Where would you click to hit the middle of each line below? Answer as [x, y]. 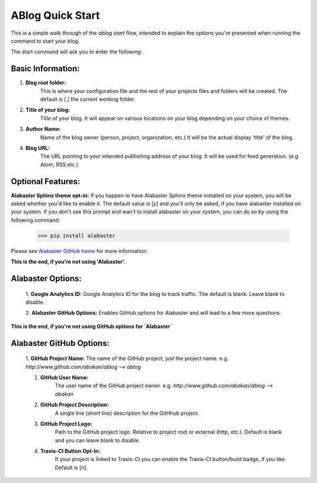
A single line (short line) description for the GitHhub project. [127, 413]
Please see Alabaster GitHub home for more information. [79, 251]
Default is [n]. [71, 467]
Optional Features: [45, 181]
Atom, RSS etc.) [59, 164]
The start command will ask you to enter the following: [77, 52]
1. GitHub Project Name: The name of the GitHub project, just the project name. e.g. [127, 358]
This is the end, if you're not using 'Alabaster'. [68, 262]
